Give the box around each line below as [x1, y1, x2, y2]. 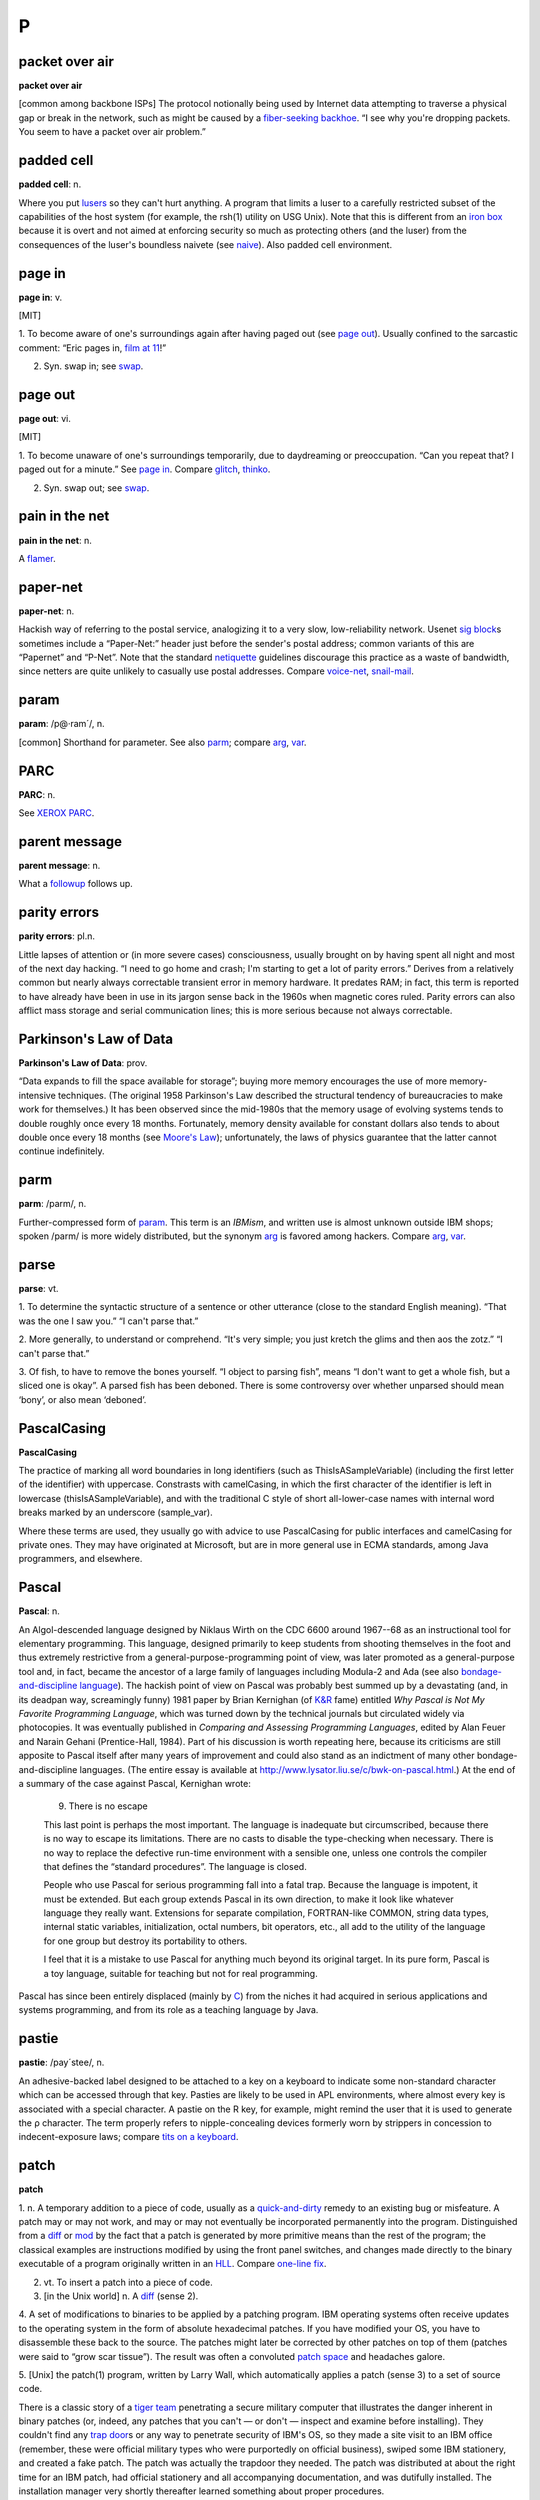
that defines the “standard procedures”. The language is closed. [43, 1860, 307, 1872]
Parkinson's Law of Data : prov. [18, 1057, 148, 1069]
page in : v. [18, 291, 63, 303]
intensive [18, 1089, 57, 1101]
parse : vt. [18, 1283, 59, 1294]
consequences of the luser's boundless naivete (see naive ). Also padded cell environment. [18, 238, 393, 250]
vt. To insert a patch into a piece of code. [43, 2276, 214, 2288]
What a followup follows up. [18, 878, 134, 890]
